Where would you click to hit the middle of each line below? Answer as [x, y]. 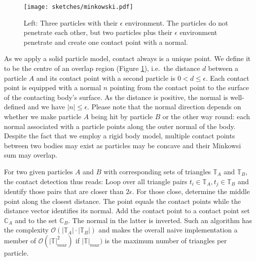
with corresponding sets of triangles [157, 171]
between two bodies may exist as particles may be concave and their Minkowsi [123, 145]
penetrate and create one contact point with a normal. [106, 42]
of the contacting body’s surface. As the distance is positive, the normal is [116, 97]
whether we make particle [43, 116]
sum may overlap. [31, 155]
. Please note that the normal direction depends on [164, 107]
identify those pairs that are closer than [64, 191]
